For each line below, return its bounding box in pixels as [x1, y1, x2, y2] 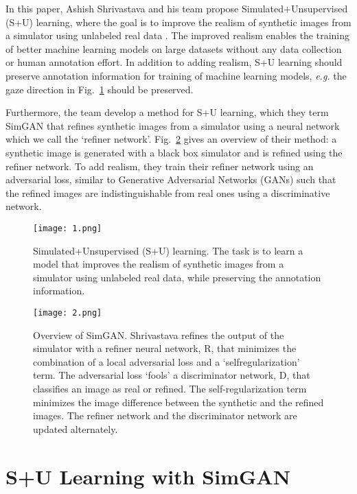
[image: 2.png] [33, 307, 102, 318]
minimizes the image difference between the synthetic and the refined [33, 395, 324, 409]
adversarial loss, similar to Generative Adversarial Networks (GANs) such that [5, 172, 336, 187]
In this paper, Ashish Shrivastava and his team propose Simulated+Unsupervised [5, 1, 348, 15]
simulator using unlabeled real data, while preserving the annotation [33, 270, 321, 284]
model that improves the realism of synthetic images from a [33, 257, 284, 271]
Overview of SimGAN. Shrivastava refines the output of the [33, 327, 284, 342]
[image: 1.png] [33, 223, 102, 233]
